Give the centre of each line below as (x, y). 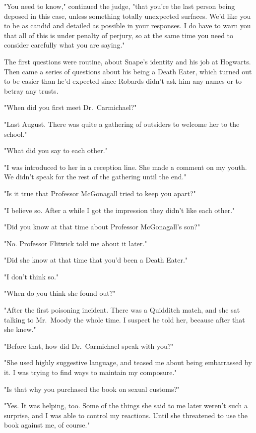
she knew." (20, 329)
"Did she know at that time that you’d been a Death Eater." (96, 260)
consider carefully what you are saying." (64, 45)
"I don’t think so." (32, 276)
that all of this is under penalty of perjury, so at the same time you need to (119, 35)
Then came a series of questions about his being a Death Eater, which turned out (128, 71)
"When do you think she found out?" (60, 293)
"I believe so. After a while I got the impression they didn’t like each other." (120, 210)
